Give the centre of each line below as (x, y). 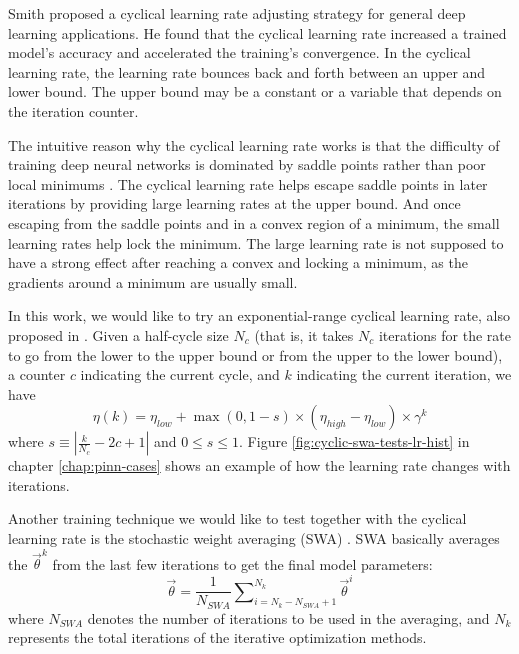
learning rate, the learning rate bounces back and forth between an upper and (247, 71)
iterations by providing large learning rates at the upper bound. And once (234, 203)
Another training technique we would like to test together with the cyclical (237, 518)
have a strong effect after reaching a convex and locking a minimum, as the (238, 262)
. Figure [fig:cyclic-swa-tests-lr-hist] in (354, 441)
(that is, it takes (304, 334)
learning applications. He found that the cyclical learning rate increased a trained (257, 32)
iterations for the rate (444, 334)
